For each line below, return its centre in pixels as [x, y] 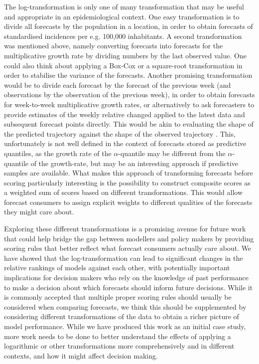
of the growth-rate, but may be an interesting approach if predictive [134, 163]
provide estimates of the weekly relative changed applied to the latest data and [125, 114]
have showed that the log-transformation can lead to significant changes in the [124, 258]
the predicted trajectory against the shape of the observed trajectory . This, [120, 133]
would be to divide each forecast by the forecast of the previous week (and [118, 85]
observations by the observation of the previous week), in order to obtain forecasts [129, 94]
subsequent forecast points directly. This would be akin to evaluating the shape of [129, 124]
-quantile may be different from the [172, 153]
